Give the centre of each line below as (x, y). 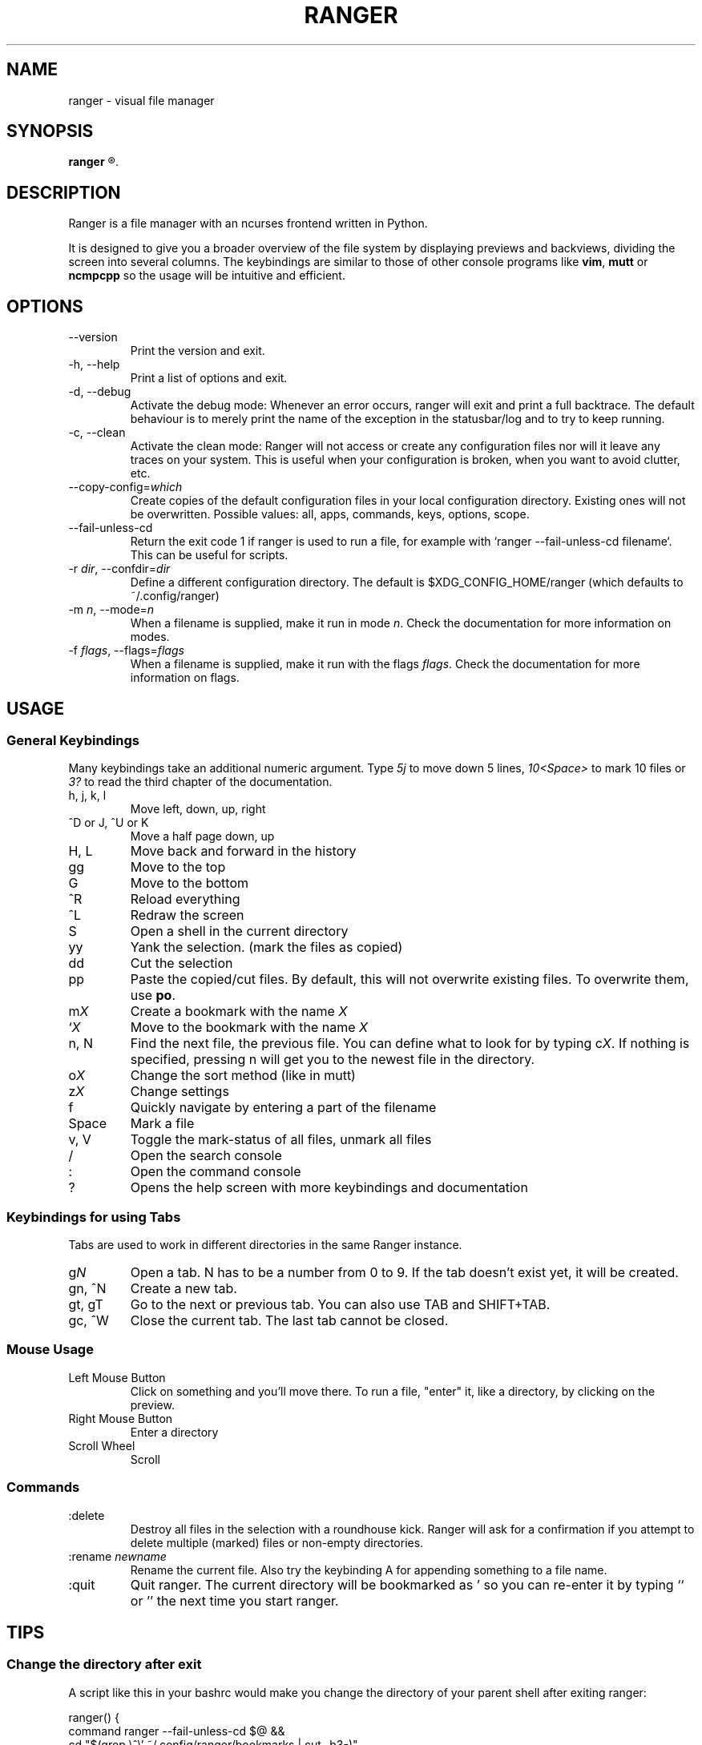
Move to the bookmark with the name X (249, 1028)
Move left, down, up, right (198, 809)
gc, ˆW (89, 1321)
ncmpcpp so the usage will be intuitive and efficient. (207, 276)
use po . (153, 995)
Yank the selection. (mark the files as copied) (266, 947)
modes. (150, 637)
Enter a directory (174, 1432)
